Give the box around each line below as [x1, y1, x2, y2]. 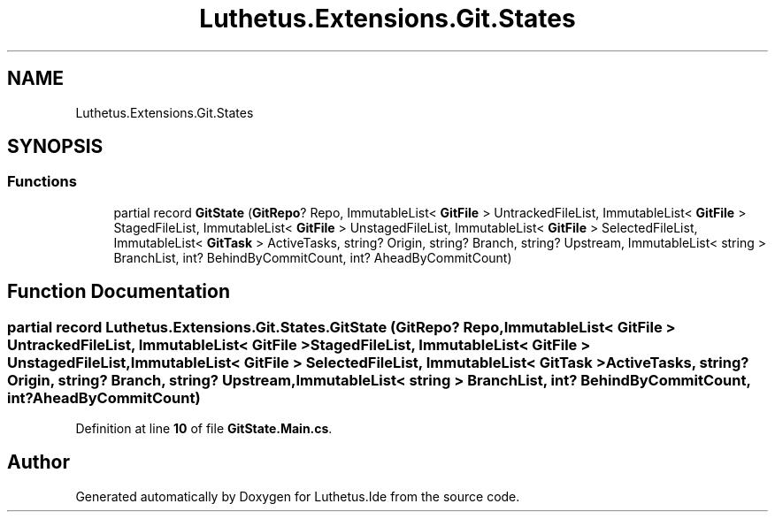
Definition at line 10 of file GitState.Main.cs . [75, 421, 333, 437]
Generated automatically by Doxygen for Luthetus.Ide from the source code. [75, 488, 520, 504]
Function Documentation [7, 280, 230, 303]
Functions [7, 172, 77, 191]
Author [7, 451, 70, 474]
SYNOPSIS [7, 135, 104, 158]
